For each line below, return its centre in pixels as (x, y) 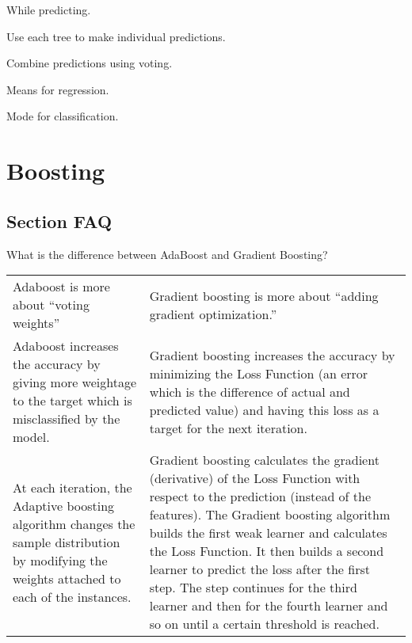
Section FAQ (59, 221)
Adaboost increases (66, 346)
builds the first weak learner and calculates (268, 533)
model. (31, 437)
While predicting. (49, 10)
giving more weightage (75, 382)
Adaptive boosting (64, 505)
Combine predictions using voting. (90, 63)
